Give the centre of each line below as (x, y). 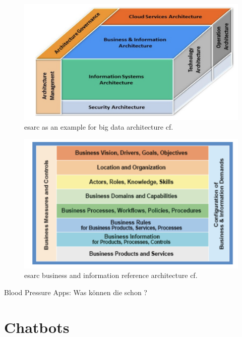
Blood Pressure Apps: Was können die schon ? (76, 292)
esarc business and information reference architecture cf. (111, 275)
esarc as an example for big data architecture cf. (99, 127)
